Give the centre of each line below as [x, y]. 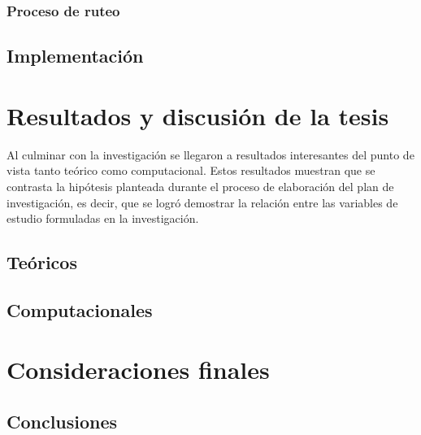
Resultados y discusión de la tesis [198, 115]
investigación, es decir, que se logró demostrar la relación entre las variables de [202, 202]
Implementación [75, 56]
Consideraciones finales [138, 370]
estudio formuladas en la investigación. [103, 218]
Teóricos [42, 262]
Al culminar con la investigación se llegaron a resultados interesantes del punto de [210, 154]
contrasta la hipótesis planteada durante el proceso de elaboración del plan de [200, 186]
